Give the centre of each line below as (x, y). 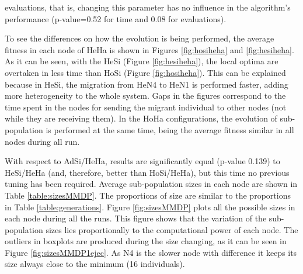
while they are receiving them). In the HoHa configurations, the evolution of (141, 118)
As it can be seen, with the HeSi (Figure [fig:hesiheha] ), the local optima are (142, 61)
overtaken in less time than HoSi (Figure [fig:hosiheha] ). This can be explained (145, 72)
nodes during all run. (42, 141)
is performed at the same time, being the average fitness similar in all (170, 129)
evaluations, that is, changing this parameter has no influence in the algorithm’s (148, 7)
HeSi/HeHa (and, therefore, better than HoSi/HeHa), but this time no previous (147, 172)
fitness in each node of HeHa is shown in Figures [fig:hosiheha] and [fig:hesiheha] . (149, 49)
